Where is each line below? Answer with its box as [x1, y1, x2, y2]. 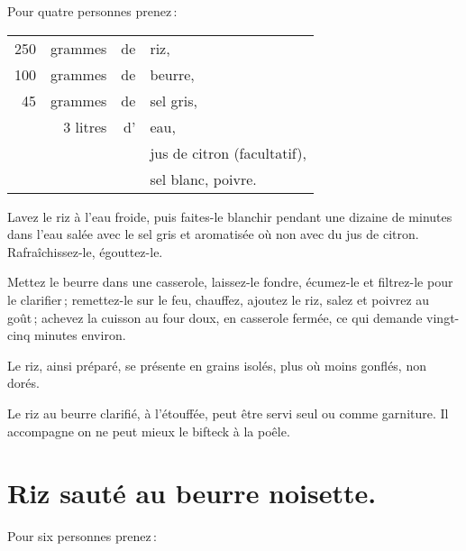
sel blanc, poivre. [150, 168, 257, 189]
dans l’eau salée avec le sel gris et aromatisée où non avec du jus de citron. [7, 225, 419, 243]
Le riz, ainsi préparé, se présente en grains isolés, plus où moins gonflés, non [7, 355, 426, 374]
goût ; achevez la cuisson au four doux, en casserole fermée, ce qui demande [7, 308, 423, 326]
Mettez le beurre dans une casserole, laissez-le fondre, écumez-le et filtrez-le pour [7, 272, 453, 291]
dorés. [7, 373, 40, 392]
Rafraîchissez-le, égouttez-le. [7, 242, 163, 261]
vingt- [426, 308, 460, 326]
